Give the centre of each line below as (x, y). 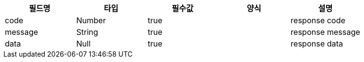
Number (91, 20)
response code (318, 20)
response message (326, 32)
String (87, 32)
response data (317, 44)
